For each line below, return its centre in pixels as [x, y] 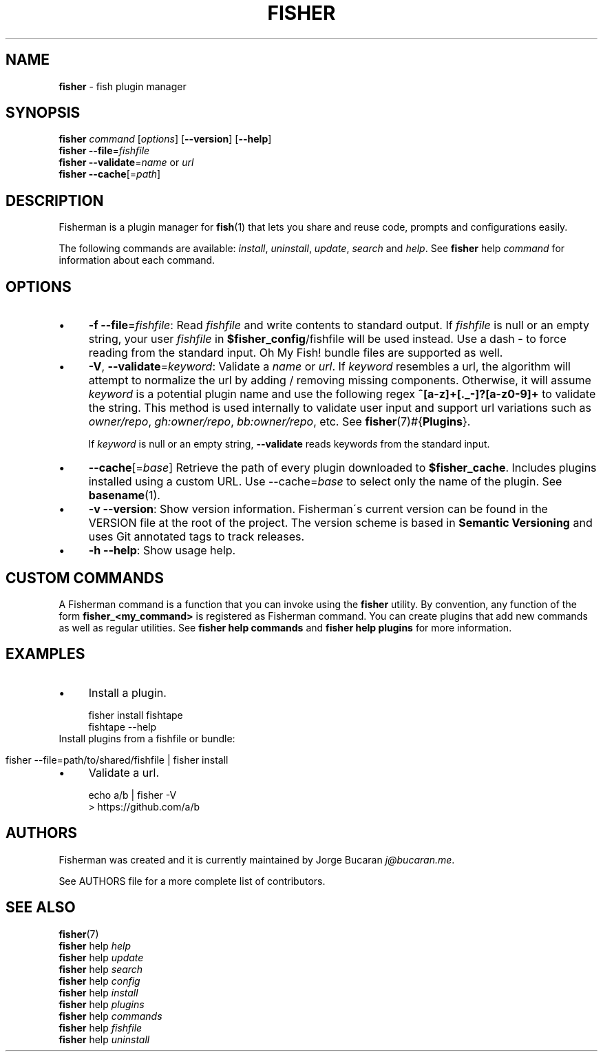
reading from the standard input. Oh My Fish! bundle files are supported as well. [296, 353]
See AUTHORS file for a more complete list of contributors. [192, 881]
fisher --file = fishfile [104, 151]
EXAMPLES [45, 654]
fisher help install [98, 992]
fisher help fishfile [100, 1027]
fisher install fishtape [136, 715]
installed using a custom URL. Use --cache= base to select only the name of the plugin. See [325, 482]
